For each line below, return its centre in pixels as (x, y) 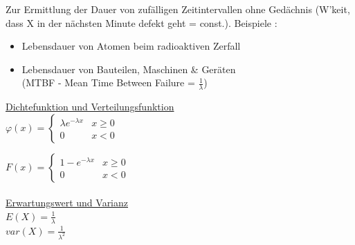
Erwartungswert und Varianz (67, 203)
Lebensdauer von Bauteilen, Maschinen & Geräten (129, 69)
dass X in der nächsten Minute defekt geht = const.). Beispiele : (142, 22)
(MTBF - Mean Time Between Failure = (108, 82)
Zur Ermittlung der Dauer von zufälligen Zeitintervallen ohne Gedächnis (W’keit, (178, 9)
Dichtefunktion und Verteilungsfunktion (90, 107)
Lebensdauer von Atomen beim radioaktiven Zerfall (131, 46)
